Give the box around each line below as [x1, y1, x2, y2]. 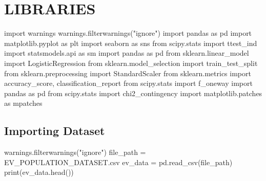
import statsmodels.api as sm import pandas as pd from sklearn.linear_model [4, 48, 249, 58]
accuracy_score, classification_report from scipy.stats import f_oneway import [4, 78, 253, 88]
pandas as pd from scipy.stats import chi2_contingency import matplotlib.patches [4, 87, 262, 98]
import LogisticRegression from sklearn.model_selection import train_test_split [4, 57, 258, 68]
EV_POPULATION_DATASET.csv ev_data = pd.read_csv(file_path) [4, 156, 233, 167]
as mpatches [4, 98, 43, 108]
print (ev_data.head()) [4, 167, 74, 177]
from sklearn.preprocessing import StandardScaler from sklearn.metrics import [4, 67, 251, 78]
